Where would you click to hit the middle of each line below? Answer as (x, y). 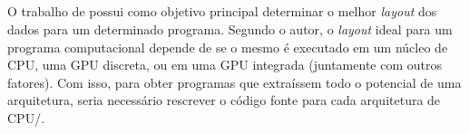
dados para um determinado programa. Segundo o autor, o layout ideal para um (230, 29)
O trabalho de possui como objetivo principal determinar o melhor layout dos (222, 11)
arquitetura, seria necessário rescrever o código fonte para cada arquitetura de (224, 100)
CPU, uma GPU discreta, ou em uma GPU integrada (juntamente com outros (225, 65)
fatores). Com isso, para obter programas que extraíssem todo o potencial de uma (234, 82)
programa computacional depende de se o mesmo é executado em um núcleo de (228, 47)
